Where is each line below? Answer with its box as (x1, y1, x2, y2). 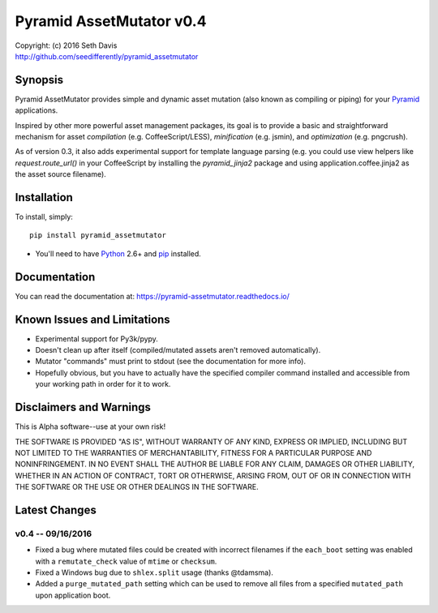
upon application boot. (35, 590, 111, 600)
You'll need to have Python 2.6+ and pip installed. (35, 248, 202, 259)
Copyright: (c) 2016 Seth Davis (15, 41, 118, 50)
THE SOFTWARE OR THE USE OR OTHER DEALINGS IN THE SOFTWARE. (15, 482, 259, 492)
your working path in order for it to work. (35, 379, 171, 389)
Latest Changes (15, 503, 97, 517)
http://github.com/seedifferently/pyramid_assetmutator (15, 51, 199, 61)
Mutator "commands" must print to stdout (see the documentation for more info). (35, 357, 306, 367)
